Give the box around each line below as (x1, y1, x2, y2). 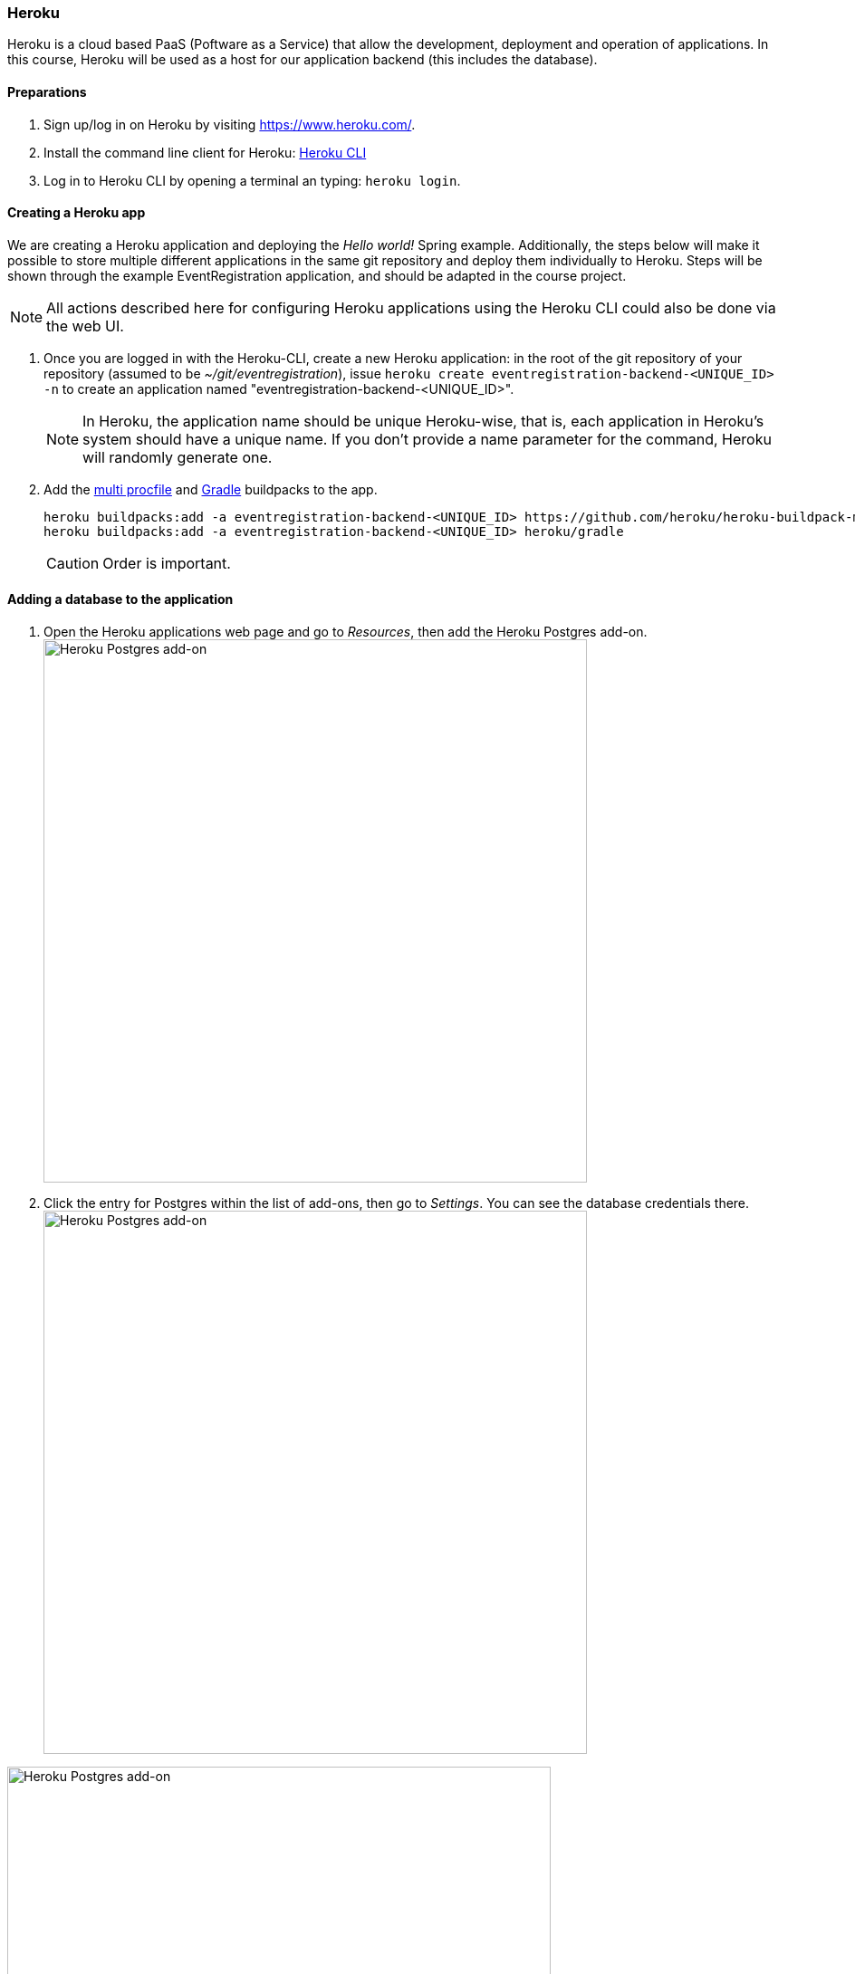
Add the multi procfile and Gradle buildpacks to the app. (43, 481, 378, 497)
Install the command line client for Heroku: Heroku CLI (43, 144, 367, 160)
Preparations (7, 83, 87, 100)
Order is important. (102, 553, 231, 572)
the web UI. (46, 316, 124, 335)
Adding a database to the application (7, 591, 234, 608)
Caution (46, 553, 100, 572)
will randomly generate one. (82, 447, 273, 466)
